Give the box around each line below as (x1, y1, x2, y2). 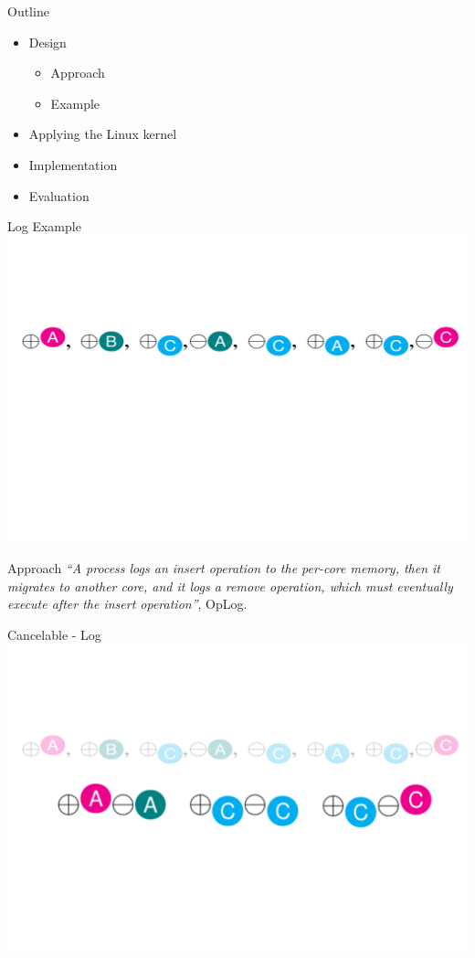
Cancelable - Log (7, 624, 101, 644)
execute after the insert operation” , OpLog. (7, 594, 248, 613)
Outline (7, 2, 49, 20)
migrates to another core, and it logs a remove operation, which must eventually (7, 576, 453, 595)
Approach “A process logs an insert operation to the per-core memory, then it (7, 559, 441, 578)
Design (28, 32, 67, 51)
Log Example (7, 217, 81, 236)
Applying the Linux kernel (28, 124, 177, 144)
